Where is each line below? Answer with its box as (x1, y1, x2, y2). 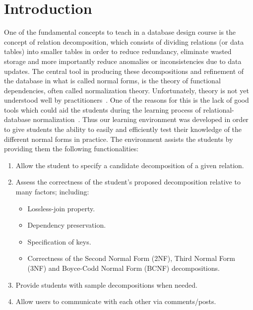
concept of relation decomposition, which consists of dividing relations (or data (4, 36, 244, 47)
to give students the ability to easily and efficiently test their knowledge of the (4, 124, 242, 134)
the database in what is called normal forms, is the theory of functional (4, 75, 221, 86)
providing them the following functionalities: (4, 143, 139, 154)
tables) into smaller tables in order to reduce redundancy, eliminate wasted (4, 46, 232, 57)
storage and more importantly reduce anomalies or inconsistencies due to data (4, 56, 242, 66)
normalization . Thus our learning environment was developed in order (33, 114, 249, 124)
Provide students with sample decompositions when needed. (15, 279, 197, 290)
